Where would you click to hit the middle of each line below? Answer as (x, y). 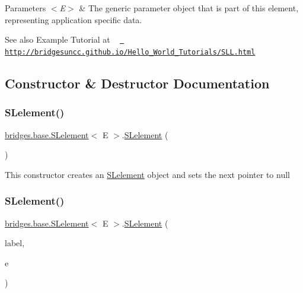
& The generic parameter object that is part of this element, (189, 8)
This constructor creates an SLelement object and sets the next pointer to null (147, 174)
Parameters (25, 8)
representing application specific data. (74, 19)
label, (15, 243)
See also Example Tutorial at (58, 39)
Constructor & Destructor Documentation (137, 83)
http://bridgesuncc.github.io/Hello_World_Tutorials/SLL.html (130, 52)
